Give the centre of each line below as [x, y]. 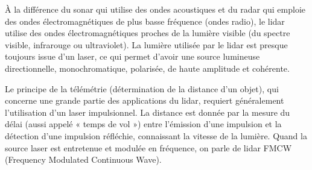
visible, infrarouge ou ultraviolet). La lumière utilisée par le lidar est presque [146, 44]
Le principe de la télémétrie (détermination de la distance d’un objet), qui [142, 88]
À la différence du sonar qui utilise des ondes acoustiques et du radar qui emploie [155, 9]
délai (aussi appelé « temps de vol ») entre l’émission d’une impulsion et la [143, 124]
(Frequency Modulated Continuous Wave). [83, 159]
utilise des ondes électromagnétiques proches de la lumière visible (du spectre [148, 33]
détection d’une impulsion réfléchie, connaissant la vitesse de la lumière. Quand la [156, 135]
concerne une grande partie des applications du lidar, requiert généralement [145, 100]
